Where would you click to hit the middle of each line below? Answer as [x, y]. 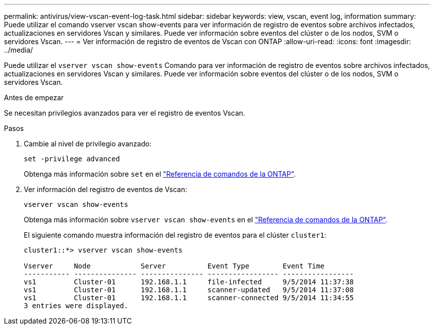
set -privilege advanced [72, 159]
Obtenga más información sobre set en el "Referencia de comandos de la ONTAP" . [160, 174]
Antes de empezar [34, 98]
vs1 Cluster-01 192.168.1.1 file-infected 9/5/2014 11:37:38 [189, 282]
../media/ [19, 50]
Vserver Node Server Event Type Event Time [174, 266]
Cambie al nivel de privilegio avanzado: [88, 144]
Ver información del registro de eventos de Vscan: [106, 189]
